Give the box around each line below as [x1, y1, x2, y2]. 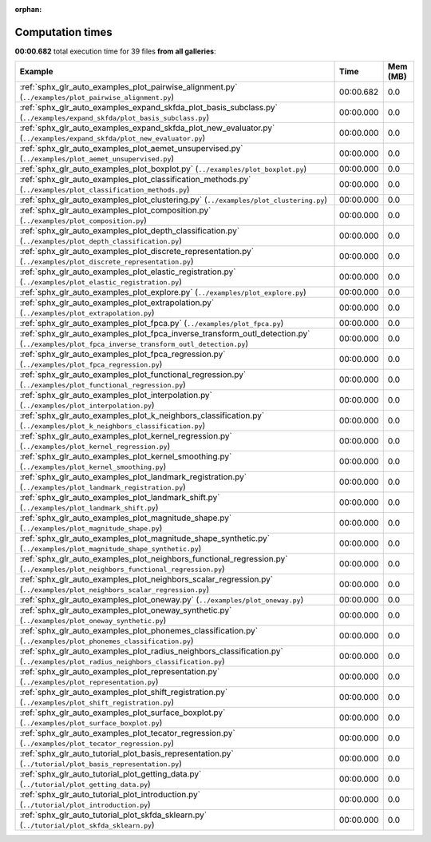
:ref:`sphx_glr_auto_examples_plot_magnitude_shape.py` [19, 512, 232, 523]
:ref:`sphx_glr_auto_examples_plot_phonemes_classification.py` [19, 626, 259, 637]
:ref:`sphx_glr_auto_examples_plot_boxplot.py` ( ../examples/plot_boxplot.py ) [19, 164, 307, 175]
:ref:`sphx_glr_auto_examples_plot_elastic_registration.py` [19, 266, 236, 277]
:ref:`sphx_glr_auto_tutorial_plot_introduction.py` [19, 789, 201, 800]
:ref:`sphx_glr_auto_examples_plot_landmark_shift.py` [19, 492, 220, 503]
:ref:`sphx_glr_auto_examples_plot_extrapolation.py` [19, 297, 215, 308]
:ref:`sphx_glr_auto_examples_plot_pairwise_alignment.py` [19, 81, 238, 93]
